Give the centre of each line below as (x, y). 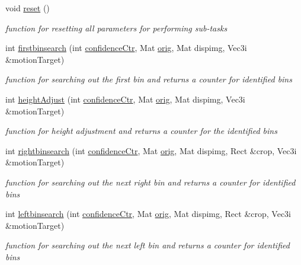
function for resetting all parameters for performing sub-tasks (116, 28)
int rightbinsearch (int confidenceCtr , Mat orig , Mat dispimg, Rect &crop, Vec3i (151, 150)
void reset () (28, 8)
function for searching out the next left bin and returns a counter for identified (148, 245)
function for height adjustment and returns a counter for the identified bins (141, 131)
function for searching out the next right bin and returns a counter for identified (150, 182)
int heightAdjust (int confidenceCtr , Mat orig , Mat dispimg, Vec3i (125, 99)
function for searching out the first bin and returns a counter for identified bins (149, 79)
